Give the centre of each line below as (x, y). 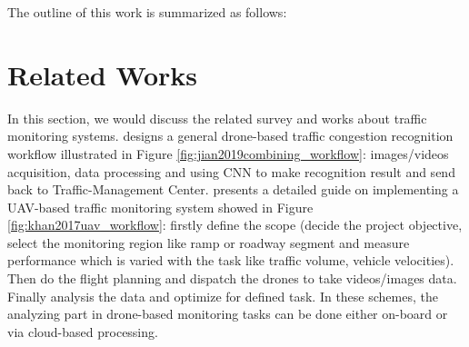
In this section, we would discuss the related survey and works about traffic (217, 118)
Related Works (103, 74)
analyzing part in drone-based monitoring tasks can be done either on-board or (228, 314)
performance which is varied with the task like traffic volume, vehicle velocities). (231, 260)
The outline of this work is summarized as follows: (147, 12)
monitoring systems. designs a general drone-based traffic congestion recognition (230, 136)
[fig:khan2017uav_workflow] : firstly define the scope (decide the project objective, (235, 225)
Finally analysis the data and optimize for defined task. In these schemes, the (223, 296)
